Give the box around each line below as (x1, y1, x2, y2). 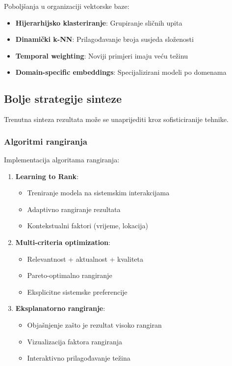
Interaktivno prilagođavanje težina (27, 353, 130, 363)
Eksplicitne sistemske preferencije (27, 286, 128, 297)
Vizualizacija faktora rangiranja (27, 336, 123, 346)
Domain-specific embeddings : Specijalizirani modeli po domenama (15, 67, 227, 77)
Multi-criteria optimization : (15, 237, 110, 247)
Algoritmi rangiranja (4, 135, 87, 147)
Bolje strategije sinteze (4, 91, 122, 106)
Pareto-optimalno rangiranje (27, 270, 112, 280)
